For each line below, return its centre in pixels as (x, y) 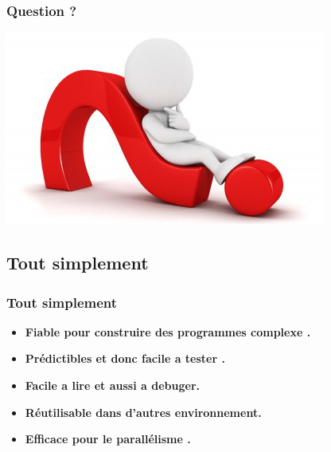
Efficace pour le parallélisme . (108, 439)
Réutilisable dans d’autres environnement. (143, 412)
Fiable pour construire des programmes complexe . (168, 331)
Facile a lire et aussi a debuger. (112, 385)
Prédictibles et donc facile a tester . (125, 358)
